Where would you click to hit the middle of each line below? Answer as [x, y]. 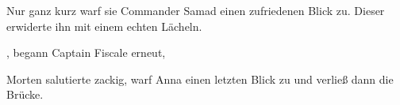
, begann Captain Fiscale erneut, [86, 52]
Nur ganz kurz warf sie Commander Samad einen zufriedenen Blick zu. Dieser [196, 10]
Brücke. [25, 94]
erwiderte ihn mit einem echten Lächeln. [104, 26]
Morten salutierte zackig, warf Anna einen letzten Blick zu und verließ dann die [200, 79]
